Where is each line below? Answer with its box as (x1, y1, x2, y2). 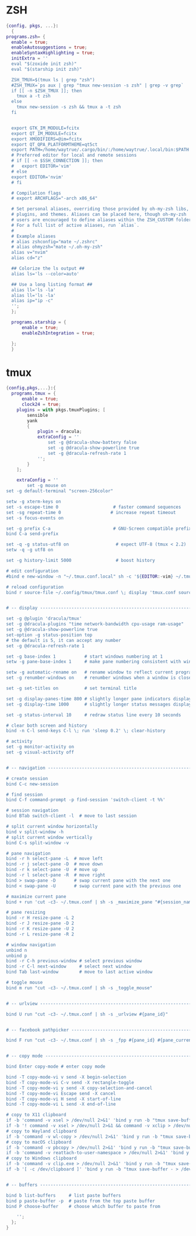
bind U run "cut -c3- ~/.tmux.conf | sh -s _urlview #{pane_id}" (6, 1011, 168, 1017)
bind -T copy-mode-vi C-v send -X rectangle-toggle (6, 1079, 134, 1085)
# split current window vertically (6, 834, 93, 840)
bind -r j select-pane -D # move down (6, 861, 103, 867)
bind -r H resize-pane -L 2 (6, 915, 75, 921)
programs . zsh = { (6, 33, 45, 40)
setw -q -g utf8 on (6, 547, 54, 553)
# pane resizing (6, 910, 45, 916)
